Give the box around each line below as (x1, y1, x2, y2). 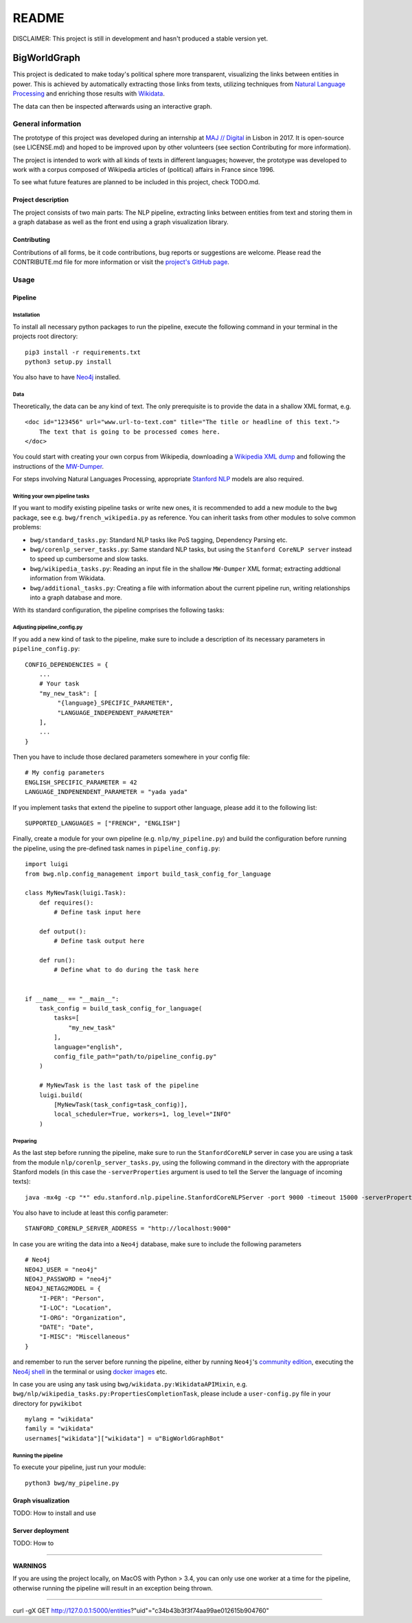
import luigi (25, 860, 69, 868)
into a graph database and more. (30, 593, 123, 601)
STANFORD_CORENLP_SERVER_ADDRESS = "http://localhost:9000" (25, 1224, 231, 1233)
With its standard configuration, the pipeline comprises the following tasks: (12, 606, 225, 615)
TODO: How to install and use (12, 1509, 96, 1517)
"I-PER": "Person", (38, 1294, 105, 1302)
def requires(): (38, 898, 94, 907)
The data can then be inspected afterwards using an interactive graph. (12, 102, 212, 110)
